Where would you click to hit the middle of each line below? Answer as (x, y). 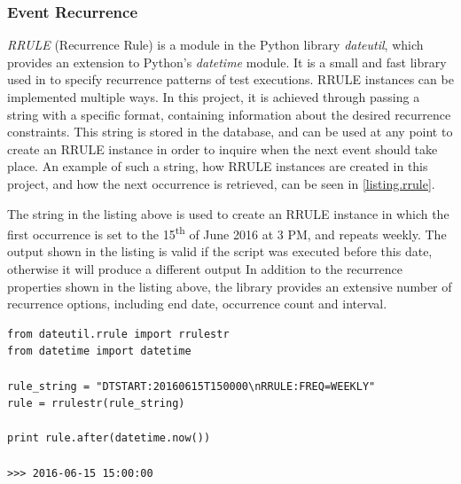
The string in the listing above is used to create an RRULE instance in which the (228, 213)
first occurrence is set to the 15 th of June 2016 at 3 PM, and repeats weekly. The (227, 233)
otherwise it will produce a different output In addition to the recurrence (205, 269)
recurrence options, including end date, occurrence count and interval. (197, 304)
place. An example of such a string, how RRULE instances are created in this (218, 166)
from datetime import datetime (99, 351)
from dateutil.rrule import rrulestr (118, 334)
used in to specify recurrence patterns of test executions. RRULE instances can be (230, 79)
